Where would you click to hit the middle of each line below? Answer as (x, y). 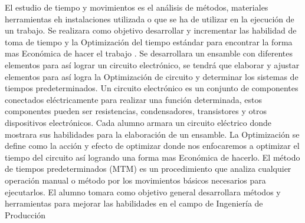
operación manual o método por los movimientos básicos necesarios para (135, 180)
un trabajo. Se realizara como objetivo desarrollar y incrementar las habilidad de (151, 30)
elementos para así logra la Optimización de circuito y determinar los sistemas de (152, 76)
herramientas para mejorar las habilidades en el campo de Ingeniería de (134, 203)
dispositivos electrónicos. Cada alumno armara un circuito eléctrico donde (138, 122)
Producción (25, 214)
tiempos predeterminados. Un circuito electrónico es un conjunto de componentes (152, 88)
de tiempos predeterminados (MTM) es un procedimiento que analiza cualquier (148, 169)
